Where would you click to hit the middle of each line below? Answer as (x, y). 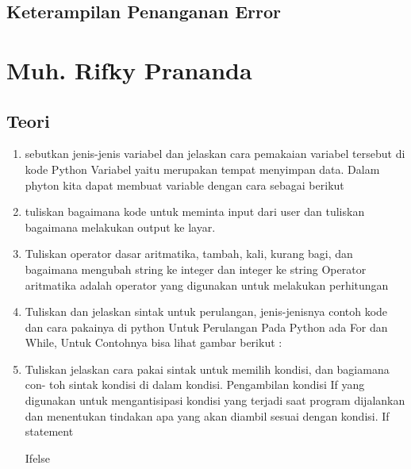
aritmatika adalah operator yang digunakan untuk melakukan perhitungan (207, 284)
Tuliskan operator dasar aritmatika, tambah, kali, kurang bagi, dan (189, 254)
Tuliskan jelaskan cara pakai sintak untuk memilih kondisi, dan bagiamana (207, 369)
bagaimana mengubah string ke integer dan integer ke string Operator (196, 269)
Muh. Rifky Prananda (129, 69)
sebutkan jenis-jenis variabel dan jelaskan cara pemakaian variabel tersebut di (215, 154)
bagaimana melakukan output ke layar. (120, 227)
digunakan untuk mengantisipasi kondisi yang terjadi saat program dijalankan (215, 400)
